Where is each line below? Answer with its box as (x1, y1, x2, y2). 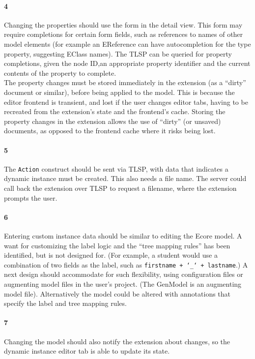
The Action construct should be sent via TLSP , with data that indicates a (4, 163, 228, 174)
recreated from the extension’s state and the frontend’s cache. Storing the (4, 106, 226, 117)
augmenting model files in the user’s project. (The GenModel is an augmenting (4, 278, 242, 289)
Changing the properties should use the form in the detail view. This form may (4, 19, 243, 30)
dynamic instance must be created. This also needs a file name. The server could (4, 173, 247, 183)
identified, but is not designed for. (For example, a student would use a (4, 250, 218, 260)
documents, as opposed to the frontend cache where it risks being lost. (4, 125, 216, 136)
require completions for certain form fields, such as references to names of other (4, 29, 243, 39)
